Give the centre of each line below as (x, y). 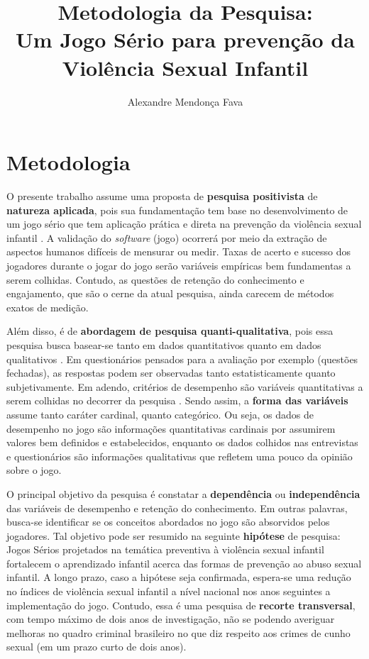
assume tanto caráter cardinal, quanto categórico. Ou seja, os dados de (160, 414)
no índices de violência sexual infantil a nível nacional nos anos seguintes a (169, 591)
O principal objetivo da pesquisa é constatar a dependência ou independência (183, 493)
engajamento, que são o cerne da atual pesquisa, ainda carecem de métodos (170, 293)
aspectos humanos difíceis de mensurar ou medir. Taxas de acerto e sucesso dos (179, 251)
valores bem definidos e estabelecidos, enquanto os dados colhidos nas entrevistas (182, 442)
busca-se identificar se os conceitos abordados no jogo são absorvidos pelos (168, 522)
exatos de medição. (48, 307)
